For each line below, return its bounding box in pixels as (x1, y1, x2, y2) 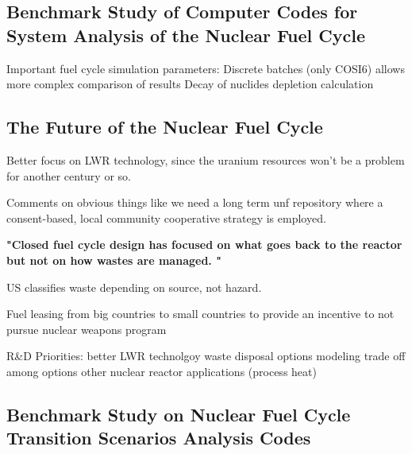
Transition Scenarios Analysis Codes (6, 425, 311, 450)
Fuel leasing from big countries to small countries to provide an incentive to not (6, 305, 395, 322)
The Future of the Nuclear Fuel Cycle (6, 114, 323, 139)
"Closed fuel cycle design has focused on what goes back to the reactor (6, 236, 402, 253)
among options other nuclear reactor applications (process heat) (6, 363, 317, 379)
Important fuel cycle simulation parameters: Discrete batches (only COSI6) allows (6, 60, 405, 76)
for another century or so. (6, 167, 131, 184)
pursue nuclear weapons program (6, 320, 167, 337)
